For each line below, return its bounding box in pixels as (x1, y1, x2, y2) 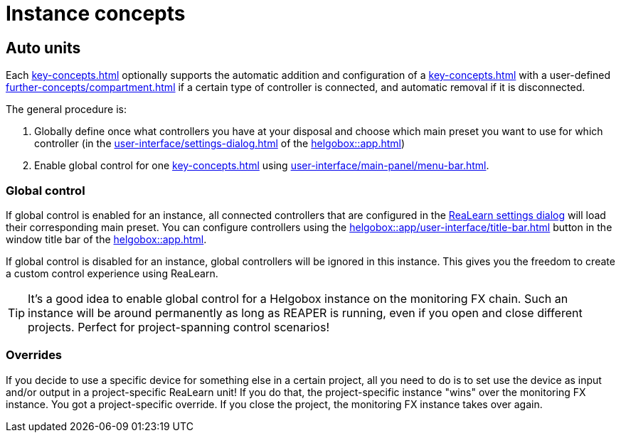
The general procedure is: (6, 103, 127, 116)
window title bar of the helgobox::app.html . (6, 233, 207, 245)
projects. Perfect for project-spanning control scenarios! (28, 319, 329, 334)
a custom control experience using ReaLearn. (6, 267, 218, 279)
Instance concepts (6, 1, 186, 26)
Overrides (6, 348, 63, 363)
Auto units (6, 38, 81, 57)
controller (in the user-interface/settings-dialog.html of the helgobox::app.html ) (34, 137, 405, 150)
